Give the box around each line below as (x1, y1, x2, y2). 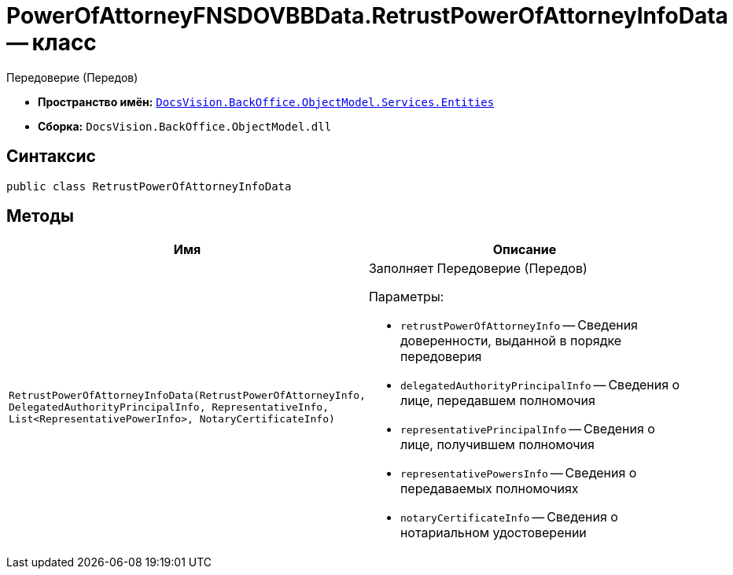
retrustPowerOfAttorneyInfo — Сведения (400, 317, 638, 334)
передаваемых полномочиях (400, 481, 579, 497)
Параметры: (368, 289, 444, 305)
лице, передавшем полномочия (400, 393, 595, 409)
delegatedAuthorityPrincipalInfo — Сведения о (400, 377, 680, 393)
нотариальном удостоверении (400, 525, 587, 541)
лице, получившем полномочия (400, 437, 595, 453)
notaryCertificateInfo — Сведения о (400, 509, 618, 525)
